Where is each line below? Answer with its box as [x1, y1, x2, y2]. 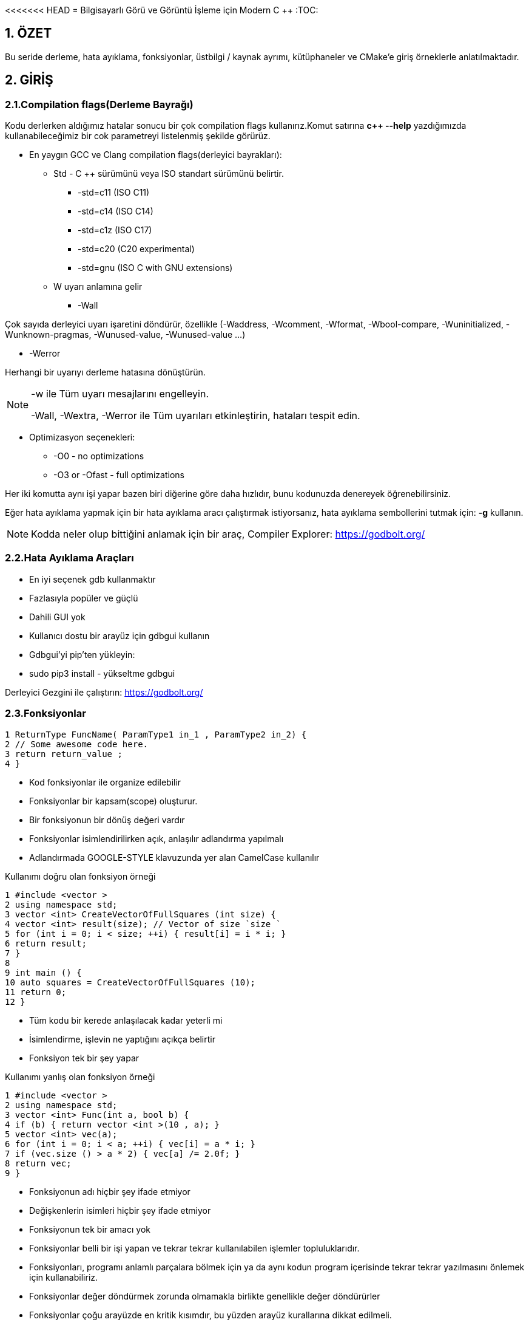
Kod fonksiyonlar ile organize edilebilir [29, 776, 181, 787]
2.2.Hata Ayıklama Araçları [5, 552, 134, 564]
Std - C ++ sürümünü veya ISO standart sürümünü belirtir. [53, 168, 284, 179]
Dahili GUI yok [29, 611, 86, 622]
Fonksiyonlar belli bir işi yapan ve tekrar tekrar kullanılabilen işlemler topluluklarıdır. [29, 1242, 360, 1253]
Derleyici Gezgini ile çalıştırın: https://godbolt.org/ [5, 686, 203, 697]
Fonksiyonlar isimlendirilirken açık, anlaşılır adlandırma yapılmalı [29, 833, 284, 844]
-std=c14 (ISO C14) [78, 206, 153, 217]
